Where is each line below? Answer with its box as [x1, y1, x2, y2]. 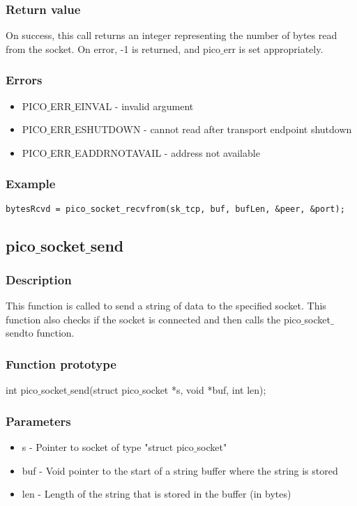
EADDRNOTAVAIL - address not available [74, 145, 260, 160]
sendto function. [6, 325, 75, 340]
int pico [6, 383, 38, 397]
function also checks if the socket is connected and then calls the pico [6, 312, 301, 326]
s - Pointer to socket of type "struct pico [22, 440, 194, 454]
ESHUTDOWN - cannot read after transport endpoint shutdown [74, 122, 352, 137]
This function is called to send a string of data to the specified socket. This [6, 298, 326, 313]
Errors [6, 71, 43, 89]
